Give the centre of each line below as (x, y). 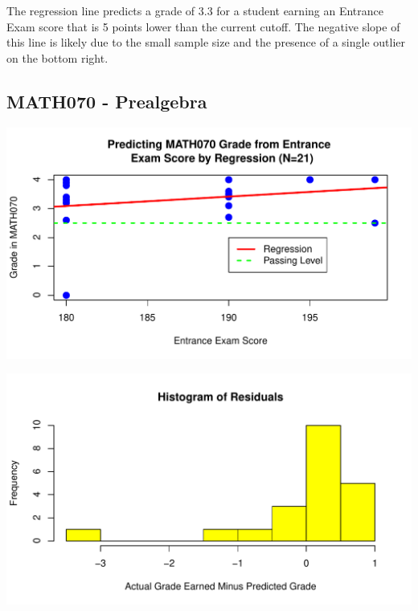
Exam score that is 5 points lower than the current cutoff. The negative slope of (203, 26)
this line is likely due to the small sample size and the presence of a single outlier (206, 42)
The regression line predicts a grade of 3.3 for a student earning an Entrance (195, 10)
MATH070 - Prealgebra (107, 101)
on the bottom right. (57, 57)
